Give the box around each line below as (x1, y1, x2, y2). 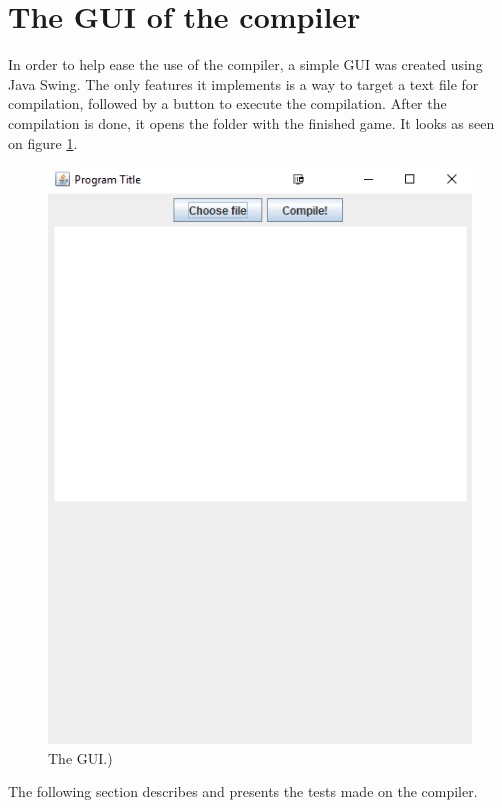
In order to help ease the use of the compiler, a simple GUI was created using (8, 54, 483, 75)
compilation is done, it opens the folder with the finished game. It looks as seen (8, 112, 495, 133)
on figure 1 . (8, 132, 78, 153)
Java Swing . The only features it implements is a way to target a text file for (8, 73, 479, 94)
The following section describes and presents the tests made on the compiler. (8, 781, 478, 802)
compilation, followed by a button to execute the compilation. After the (8, 93, 447, 114)
